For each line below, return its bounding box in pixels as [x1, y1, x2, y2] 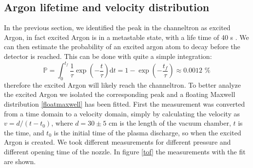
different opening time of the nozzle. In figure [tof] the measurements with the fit [4, 147, 246, 157]
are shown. [4, 156, 36, 166]
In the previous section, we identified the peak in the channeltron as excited [4, 22, 231, 33]
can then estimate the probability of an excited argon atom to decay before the [4, 41, 240, 52]
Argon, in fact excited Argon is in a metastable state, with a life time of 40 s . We [4, 32, 249, 42]
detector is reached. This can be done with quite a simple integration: [4, 51, 212, 61]
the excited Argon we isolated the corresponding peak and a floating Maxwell [4, 89, 235, 99]
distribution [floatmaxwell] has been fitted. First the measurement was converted [4, 99, 245, 109]
